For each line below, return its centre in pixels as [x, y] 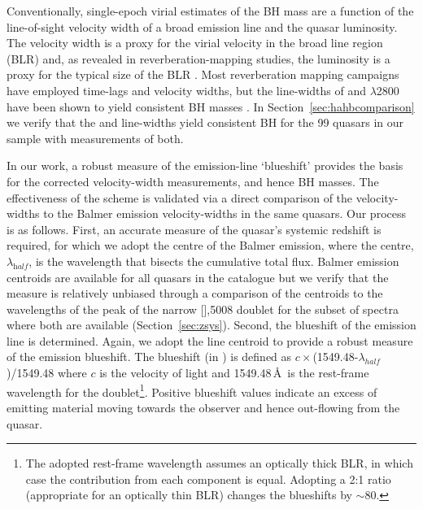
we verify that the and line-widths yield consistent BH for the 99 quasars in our [205, 122]
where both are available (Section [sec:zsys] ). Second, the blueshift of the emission [211, 325]
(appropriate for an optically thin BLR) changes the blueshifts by [189, 495]
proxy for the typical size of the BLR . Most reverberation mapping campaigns [203, 74]
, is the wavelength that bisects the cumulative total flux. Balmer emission [214, 261]
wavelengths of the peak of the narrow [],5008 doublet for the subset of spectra [203, 309]
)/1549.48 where [47, 373]
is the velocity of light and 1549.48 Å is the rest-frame [234, 373]
